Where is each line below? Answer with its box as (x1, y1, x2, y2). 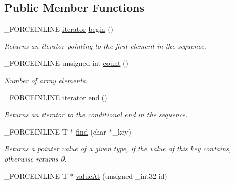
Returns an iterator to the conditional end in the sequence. (4, 109, 188, 120)
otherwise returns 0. (4, 153, 67, 164)
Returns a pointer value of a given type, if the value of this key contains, (4, 143, 231, 154)
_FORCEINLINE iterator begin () (4, 23, 114, 34)
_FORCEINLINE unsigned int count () (4, 58, 129, 68)
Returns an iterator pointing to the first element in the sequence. (4, 40, 206, 51)
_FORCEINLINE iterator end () (4, 92, 108, 102)
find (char (76, 126, 106, 137)
